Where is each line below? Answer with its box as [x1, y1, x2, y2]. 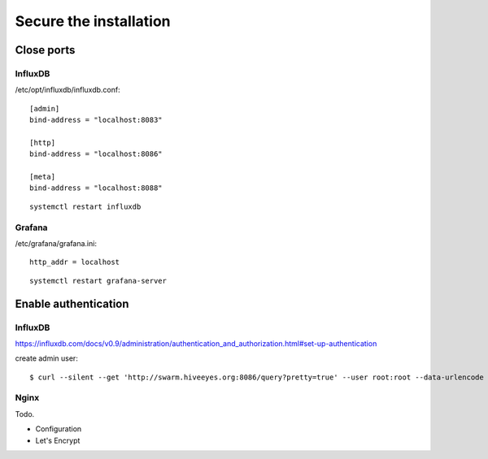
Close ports [15, 43, 76, 57]
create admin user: [15, 353, 79, 363]
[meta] [29, 172, 56, 182]
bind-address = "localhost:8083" [29, 115, 163, 125]
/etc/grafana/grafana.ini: [15, 238, 98, 248]
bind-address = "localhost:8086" [29, 149, 163, 158]
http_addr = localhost [29, 258, 120, 267]
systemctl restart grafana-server [29, 276, 167, 285]
